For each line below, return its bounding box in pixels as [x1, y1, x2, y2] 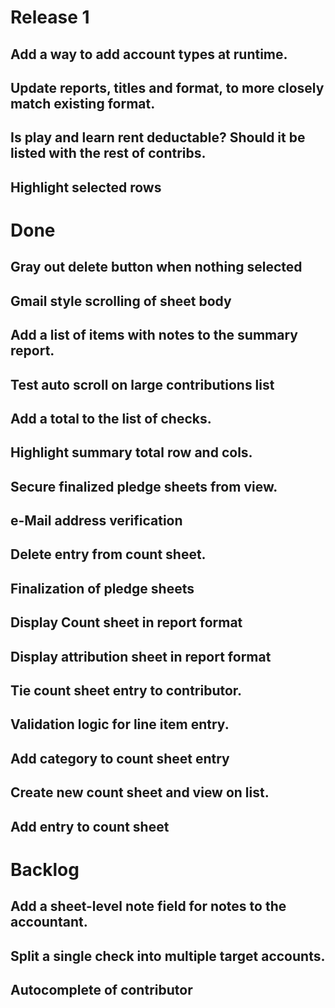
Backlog [10, 858, 80, 881]
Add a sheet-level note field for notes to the [10, 898, 287, 915]
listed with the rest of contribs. [10, 145, 207, 162]
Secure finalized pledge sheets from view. [10, 478, 278, 495]
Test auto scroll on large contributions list [10, 376, 275, 393]
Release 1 [10, 6, 90, 29]
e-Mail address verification [10, 512, 183, 530]
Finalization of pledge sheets [10, 580, 195, 597]
